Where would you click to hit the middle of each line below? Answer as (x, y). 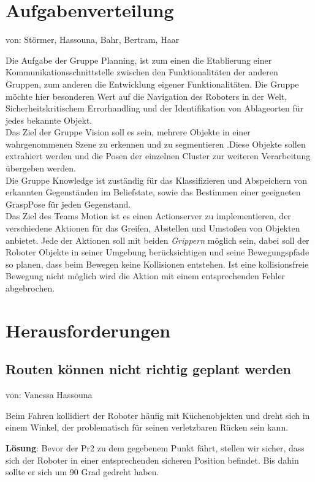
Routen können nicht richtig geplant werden (148, 369)
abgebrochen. (30, 288)
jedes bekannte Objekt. (49, 120)
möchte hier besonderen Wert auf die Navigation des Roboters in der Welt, (146, 96)
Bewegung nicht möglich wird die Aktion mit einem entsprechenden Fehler (145, 276)
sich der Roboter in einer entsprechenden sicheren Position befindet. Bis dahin (152, 460)
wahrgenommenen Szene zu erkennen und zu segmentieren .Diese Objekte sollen (156, 144)
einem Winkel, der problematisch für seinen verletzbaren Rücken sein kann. (147, 427)
